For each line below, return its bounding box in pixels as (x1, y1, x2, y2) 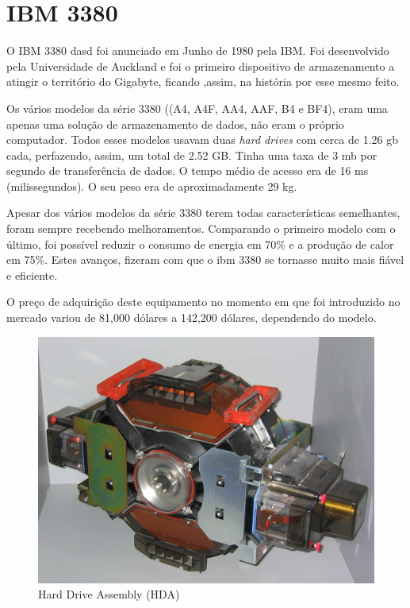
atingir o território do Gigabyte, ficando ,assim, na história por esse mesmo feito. (6, 73, 400, 90)
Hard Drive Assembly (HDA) (38, 586, 180, 602)
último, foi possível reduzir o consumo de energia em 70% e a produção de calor (6, 235, 394, 252)
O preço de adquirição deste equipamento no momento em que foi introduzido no (6, 293, 400, 310)
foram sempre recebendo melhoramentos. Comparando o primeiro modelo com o (6, 220, 396, 237)
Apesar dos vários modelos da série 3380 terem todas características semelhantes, (6, 204, 400, 221)
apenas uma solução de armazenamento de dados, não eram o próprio (6, 115, 344, 132)
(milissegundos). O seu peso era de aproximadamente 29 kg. (6, 177, 297, 194)
